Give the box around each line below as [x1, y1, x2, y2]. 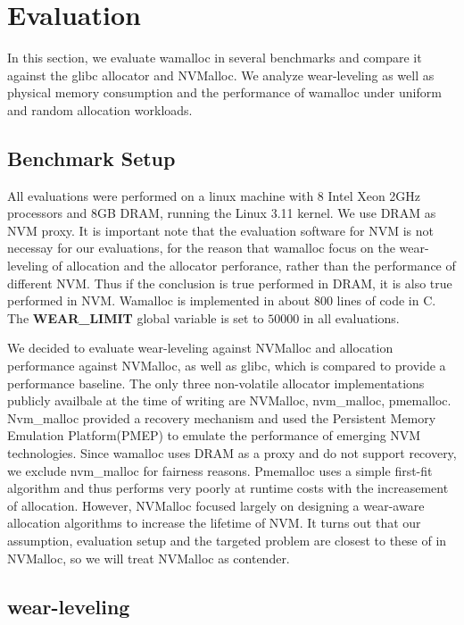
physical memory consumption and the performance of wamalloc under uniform [7, 83, 442, 102]
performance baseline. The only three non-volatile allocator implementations [7, 373, 425, 392]
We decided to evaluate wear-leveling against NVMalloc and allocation [7, 338, 394, 357]
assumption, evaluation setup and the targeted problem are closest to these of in [7, 530, 447, 549]
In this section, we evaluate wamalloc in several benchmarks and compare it [7, 48, 422, 67]
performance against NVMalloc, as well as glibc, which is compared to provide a [7, 356, 446, 375]
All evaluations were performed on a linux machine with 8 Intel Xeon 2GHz [7, 186, 421, 204]
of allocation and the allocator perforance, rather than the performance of [52, 256, 456, 275]
